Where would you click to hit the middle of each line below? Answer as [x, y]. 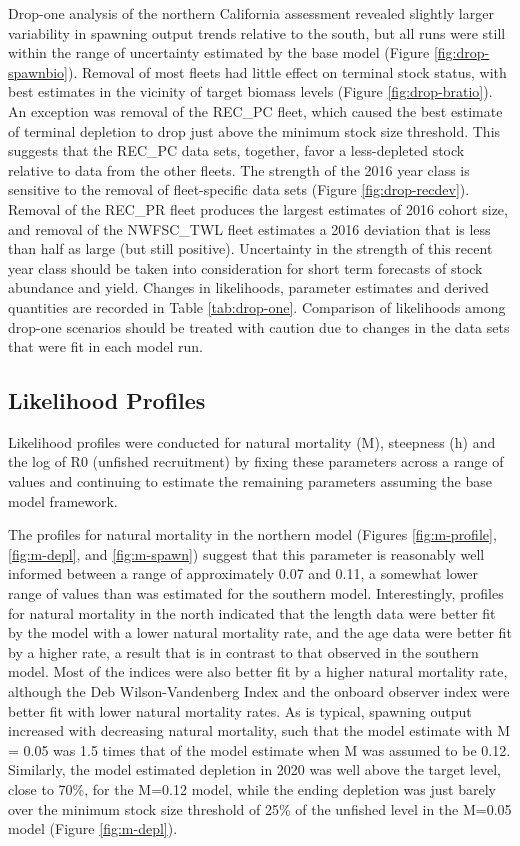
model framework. [63, 500]
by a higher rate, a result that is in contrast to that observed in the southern [243, 651]
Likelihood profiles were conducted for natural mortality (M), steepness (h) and [252, 441]
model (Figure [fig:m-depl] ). [93, 828]
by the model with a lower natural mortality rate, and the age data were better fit [260, 632]
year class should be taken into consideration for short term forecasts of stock [245, 267]
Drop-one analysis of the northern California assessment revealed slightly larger [251, 13]
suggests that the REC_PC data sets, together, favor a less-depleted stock [236, 150]
